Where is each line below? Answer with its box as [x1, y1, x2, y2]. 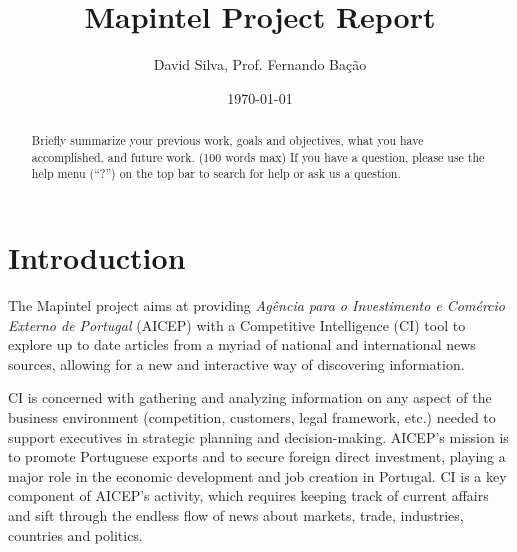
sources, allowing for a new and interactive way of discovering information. [8, 353, 465, 374]
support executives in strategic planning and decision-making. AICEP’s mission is [8, 426, 509, 447]
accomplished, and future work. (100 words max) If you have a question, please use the [31, 148, 485, 165]
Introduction [8, 237, 186, 278]
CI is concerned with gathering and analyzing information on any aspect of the [8, 387, 492, 408]
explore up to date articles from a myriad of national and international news [8, 334, 476, 355]
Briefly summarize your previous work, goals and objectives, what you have [31, 132, 424, 149]
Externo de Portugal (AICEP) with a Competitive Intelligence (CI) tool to [8, 314, 466, 335]
